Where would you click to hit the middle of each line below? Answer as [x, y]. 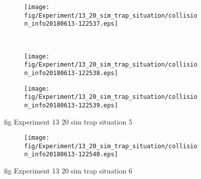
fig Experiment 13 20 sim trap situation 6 [68, 171]
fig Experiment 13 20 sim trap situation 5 [68, 121]
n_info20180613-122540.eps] [71, 155]
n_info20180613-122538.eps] [71, 73]
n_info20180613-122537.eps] [71, 24]
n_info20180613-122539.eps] [71, 105]
